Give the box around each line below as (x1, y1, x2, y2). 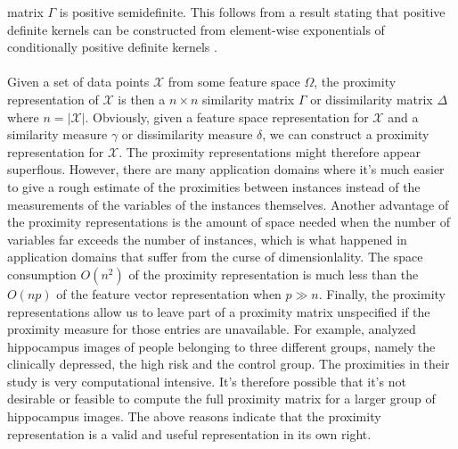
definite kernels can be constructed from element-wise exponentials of (7, 20, 385, 38)
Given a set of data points (7, 72, 150, 91)
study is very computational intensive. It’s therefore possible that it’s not (7, 371, 406, 390)
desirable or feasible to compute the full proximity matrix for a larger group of (7, 389, 436, 408)
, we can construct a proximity (262, 125, 429, 144)
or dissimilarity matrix (310, 89, 433, 108)
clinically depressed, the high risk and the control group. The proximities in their (7, 354, 450, 373)
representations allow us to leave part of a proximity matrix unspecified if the (7, 302, 430, 320)
